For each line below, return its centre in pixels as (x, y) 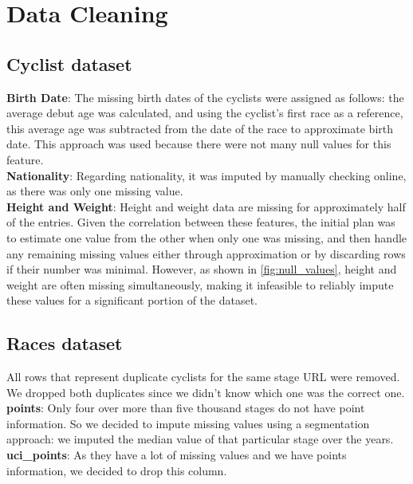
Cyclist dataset (69, 63)
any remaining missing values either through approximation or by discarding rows (206, 253)
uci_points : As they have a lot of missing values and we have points (177, 455)
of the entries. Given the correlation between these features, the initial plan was (201, 222)
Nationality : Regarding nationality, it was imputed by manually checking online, (206, 175)
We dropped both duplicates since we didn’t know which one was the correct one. (206, 392)
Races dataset (65, 343)
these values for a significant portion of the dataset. (132, 300)
